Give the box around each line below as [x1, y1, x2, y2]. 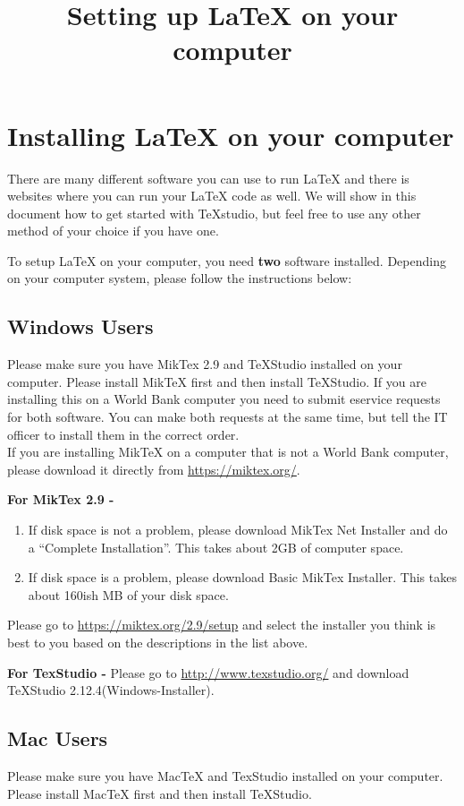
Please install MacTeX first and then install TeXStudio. [7, 784, 312, 802]
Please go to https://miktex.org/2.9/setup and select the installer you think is [7, 615, 436, 634]
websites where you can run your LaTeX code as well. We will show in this [7, 186, 417, 205]
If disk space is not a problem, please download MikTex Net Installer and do [28, 520, 448, 539]
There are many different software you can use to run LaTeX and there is [7, 168, 409, 187]
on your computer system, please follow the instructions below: [7, 269, 352, 287]
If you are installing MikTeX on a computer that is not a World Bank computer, [7, 442, 449, 461]
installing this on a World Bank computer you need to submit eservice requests [7, 390, 441, 408]
